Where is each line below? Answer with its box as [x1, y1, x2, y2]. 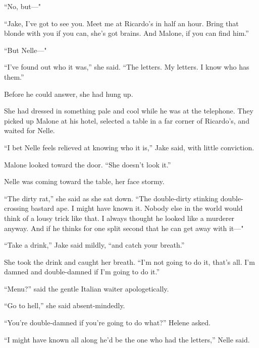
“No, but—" [4, 1, 41, 11]
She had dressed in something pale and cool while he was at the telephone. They [4, 105, 253, 116]
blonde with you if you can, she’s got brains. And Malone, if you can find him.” [4, 28, 249, 38]
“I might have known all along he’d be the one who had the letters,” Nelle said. [4, 334, 250, 344]
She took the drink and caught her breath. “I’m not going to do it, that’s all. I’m [4, 256, 255, 267]
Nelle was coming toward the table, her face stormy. [4, 176, 165, 187]
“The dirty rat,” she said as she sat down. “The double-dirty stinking [4, 193, 219, 203]
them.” [4, 71, 24, 82]
